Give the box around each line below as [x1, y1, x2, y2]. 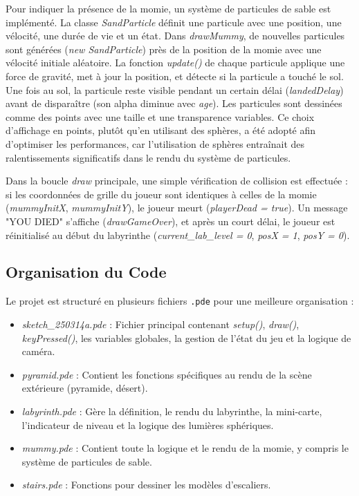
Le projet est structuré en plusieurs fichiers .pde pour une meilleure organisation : [6, 294, 354, 308]
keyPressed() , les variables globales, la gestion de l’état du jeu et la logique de [21, 330, 351, 345]
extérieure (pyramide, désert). [21, 381, 148, 395]
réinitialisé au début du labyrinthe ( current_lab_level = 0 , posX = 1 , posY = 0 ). [6, 227, 350, 242]
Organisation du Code [6, 261, 167, 283]
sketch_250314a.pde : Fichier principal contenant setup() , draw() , [21, 316, 300, 331]
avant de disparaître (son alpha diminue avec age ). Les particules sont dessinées [6, 96, 342, 111]
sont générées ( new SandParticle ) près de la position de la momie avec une [6, 41, 322, 56]
